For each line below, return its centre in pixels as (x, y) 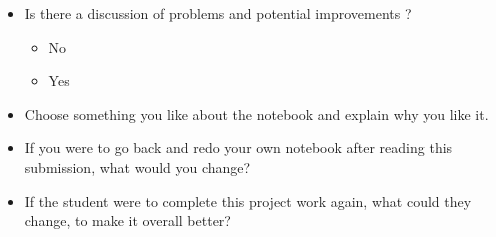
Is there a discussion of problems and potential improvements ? (218, 13)
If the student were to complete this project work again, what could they (248, 200)
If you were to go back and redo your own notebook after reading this (238, 147)
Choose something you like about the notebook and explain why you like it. (256, 113)
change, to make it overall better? (127, 220)
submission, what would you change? (137, 166)
